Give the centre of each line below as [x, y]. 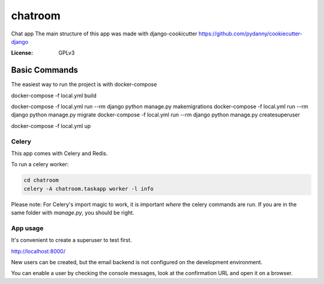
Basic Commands [44, 70]
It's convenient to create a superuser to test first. [71, 240]
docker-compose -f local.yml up [51, 125]
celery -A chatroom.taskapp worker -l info [89, 189]
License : [22, 53]
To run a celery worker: [40, 165]
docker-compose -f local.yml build [54, 95]
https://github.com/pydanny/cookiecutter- [250, 34]
